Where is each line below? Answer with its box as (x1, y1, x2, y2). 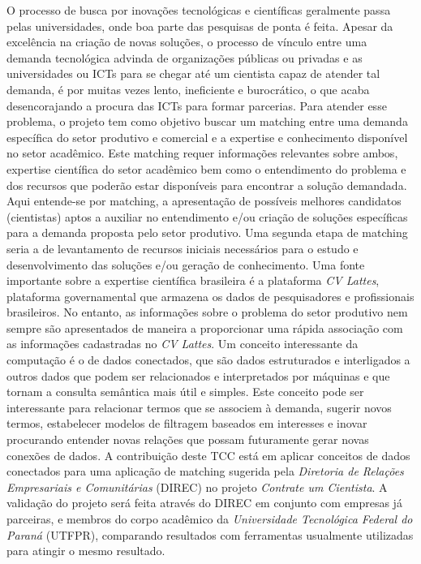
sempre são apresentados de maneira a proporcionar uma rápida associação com (6, 319, 403, 336)
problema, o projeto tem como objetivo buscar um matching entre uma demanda (6, 113, 408, 130)
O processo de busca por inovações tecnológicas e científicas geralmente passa (6, 2, 391, 18)
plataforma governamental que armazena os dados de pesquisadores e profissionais (6, 287, 415, 304)
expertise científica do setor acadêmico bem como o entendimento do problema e (6, 160, 406, 177)
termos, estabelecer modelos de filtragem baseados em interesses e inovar (6, 415, 367, 432)
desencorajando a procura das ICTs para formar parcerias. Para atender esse (6, 97, 387, 114)
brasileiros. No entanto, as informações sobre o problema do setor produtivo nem (6, 304, 408, 321)
